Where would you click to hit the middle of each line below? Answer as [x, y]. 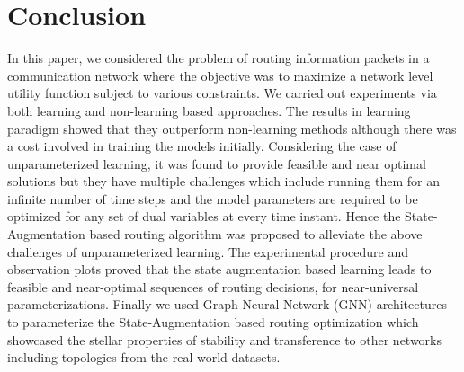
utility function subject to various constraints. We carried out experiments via [222, 93]
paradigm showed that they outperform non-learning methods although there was [232, 128]
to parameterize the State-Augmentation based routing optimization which [213, 322]
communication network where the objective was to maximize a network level [220, 75]
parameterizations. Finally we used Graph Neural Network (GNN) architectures [227, 304]
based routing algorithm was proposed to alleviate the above [256, 234]
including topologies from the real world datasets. [144, 357]
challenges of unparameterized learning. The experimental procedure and [208, 251]
